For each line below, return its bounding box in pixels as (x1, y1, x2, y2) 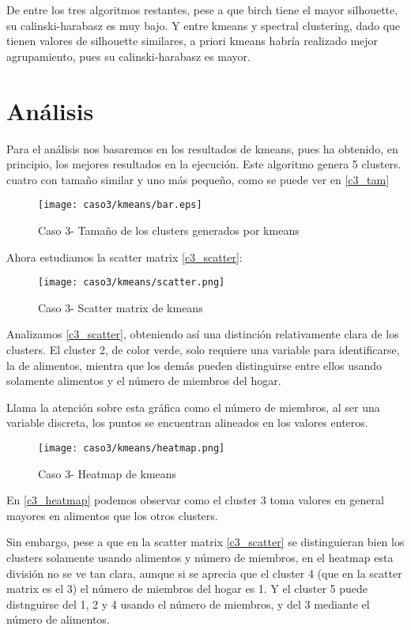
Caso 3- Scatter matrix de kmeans (38, 299, 203, 315)
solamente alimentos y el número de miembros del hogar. (6, 372, 281, 389)
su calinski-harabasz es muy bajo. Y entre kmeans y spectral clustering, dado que (6, 17, 401, 33)
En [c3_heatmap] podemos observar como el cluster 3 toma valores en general (6, 492, 384, 508)
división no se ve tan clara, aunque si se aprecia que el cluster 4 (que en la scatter (6, 564, 402, 581)
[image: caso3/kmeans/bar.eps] (38, 199, 202, 211)
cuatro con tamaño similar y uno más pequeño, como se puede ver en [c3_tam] (6, 171, 390, 187)
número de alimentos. (6, 611, 110, 628)
